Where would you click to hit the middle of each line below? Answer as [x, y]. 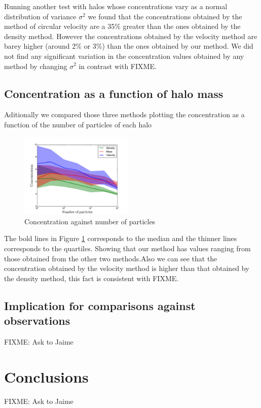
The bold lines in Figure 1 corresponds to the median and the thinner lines [121, 238]
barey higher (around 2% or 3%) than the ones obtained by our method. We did [129, 46]
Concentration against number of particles [90, 221]
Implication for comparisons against [100, 305]
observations [37, 320]
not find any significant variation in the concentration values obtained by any [124, 56]
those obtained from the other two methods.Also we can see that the [111, 258]
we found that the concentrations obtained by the [165, 16]
